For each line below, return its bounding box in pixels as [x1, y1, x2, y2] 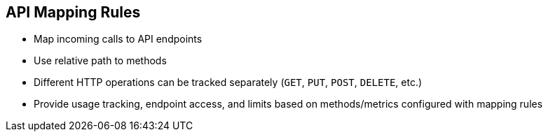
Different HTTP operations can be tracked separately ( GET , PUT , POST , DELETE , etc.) [34, 76, 423, 89]
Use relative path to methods [34, 55, 167, 67]
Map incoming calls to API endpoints [34, 33, 203, 45]
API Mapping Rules [6, 3, 141, 21]
